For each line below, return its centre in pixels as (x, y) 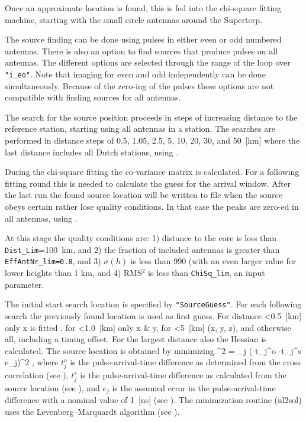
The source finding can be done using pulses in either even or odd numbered (143, 39)
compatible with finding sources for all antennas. (93, 97)
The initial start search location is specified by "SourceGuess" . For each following (153, 304)
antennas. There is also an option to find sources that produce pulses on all (141, 51)
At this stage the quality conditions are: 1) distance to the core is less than (141, 238)
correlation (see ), (37, 375)
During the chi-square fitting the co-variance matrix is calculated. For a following (152, 172)
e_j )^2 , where (32, 362)
